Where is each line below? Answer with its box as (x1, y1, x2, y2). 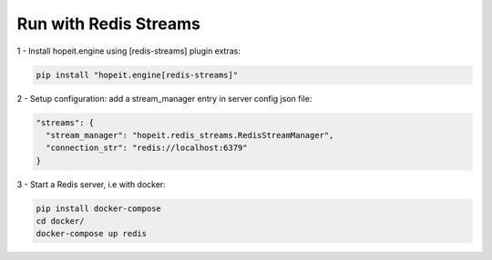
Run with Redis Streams (16, 14, 200, 34)
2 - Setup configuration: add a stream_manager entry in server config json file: (16, 93, 313, 104)
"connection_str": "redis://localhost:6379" (46, 143, 248, 154)
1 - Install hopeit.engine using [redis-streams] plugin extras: (16, 45, 241, 56)
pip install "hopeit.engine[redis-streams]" (36, 69, 239, 80)
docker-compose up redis (36, 228, 148, 239)
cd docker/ (36, 216, 85, 226)
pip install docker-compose (36, 203, 161, 214)
